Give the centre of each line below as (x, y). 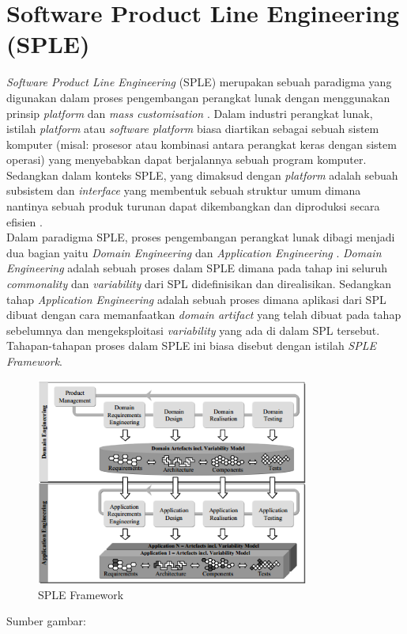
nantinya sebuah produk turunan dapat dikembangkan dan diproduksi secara (193, 206)
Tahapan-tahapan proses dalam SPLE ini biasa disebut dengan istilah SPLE (191, 345)
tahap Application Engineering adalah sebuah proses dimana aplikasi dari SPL (196, 299)
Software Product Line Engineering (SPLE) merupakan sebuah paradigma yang (199, 82)
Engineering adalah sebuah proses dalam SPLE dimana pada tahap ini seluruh (197, 268)
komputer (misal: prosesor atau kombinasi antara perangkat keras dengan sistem (202, 144)
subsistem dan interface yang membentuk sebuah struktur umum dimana (184, 190)
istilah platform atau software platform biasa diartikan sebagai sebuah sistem (193, 129)
